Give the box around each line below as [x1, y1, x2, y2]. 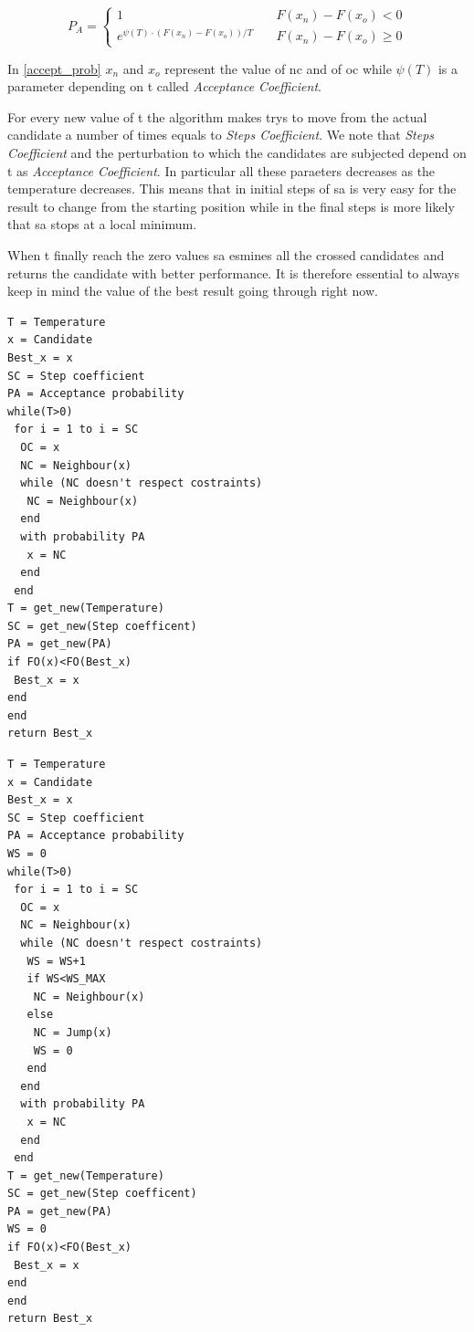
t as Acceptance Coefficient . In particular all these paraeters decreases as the [7, 161, 436, 180]
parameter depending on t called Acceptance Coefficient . [7, 77, 321, 96]
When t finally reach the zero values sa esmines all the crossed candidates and [7, 246, 445, 264]
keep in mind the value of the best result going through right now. [7, 281, 378, 300]
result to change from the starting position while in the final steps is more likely [7, 196, 455, 215]
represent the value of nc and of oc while [164, 58, 392, 78]
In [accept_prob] [7, 58, 101, 78]
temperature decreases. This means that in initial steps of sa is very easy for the [7, 179, 457, 198]
